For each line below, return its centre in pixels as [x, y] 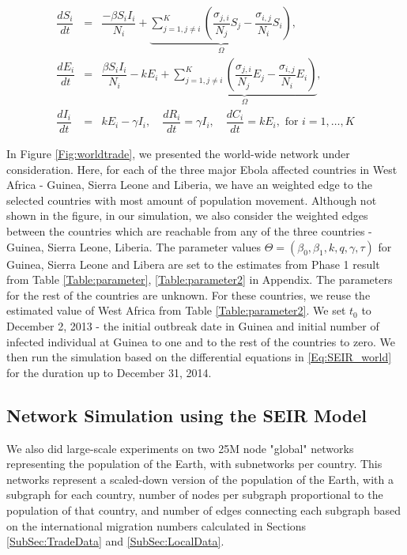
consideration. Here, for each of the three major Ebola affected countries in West [202, 169]
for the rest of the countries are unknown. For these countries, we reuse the [188, 294]
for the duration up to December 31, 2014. [109, 372]
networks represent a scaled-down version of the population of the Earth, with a [200, 479]
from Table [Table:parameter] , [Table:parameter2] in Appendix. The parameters [200, 279]
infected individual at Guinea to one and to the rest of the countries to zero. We [201, 341]
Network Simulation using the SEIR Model [187, 415]
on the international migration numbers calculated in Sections [156, 525]
